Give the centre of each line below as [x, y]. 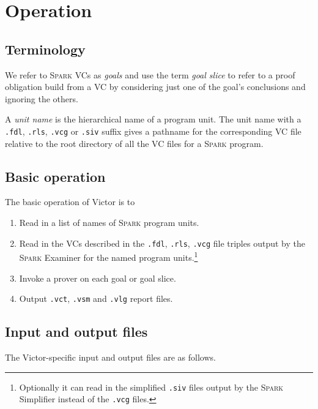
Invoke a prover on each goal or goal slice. [98, 278]
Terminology [45, 49]
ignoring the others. [42, 98]
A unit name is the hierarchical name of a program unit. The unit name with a [153, 119]
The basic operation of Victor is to [70, 202]
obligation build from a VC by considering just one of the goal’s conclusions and [155, 87]
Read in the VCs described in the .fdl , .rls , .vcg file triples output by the [162, 243]
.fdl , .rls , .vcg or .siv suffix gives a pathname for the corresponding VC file [153, 131]
